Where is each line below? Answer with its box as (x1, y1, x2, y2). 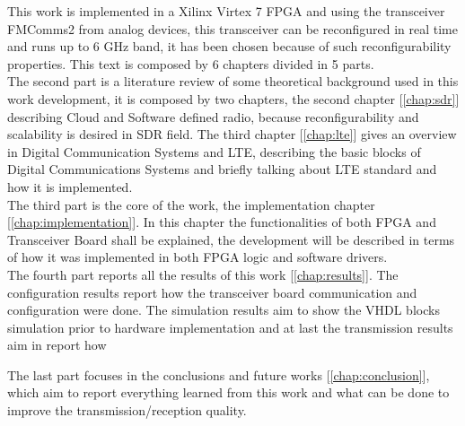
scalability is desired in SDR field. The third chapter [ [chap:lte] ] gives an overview (7, 125, 457, 143)
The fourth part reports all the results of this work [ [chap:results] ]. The (7, 265, 399, 283)
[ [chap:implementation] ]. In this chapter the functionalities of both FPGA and (7, 213, 436, 231)
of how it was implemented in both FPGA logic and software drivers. (7, 248, 388, 266)
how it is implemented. (7, 177, 133, 196)
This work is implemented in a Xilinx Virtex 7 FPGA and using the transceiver (7, 2, 445, 20)
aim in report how (7, 335, 107, 354)
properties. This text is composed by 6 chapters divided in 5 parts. (7, 54, 374, 73)
